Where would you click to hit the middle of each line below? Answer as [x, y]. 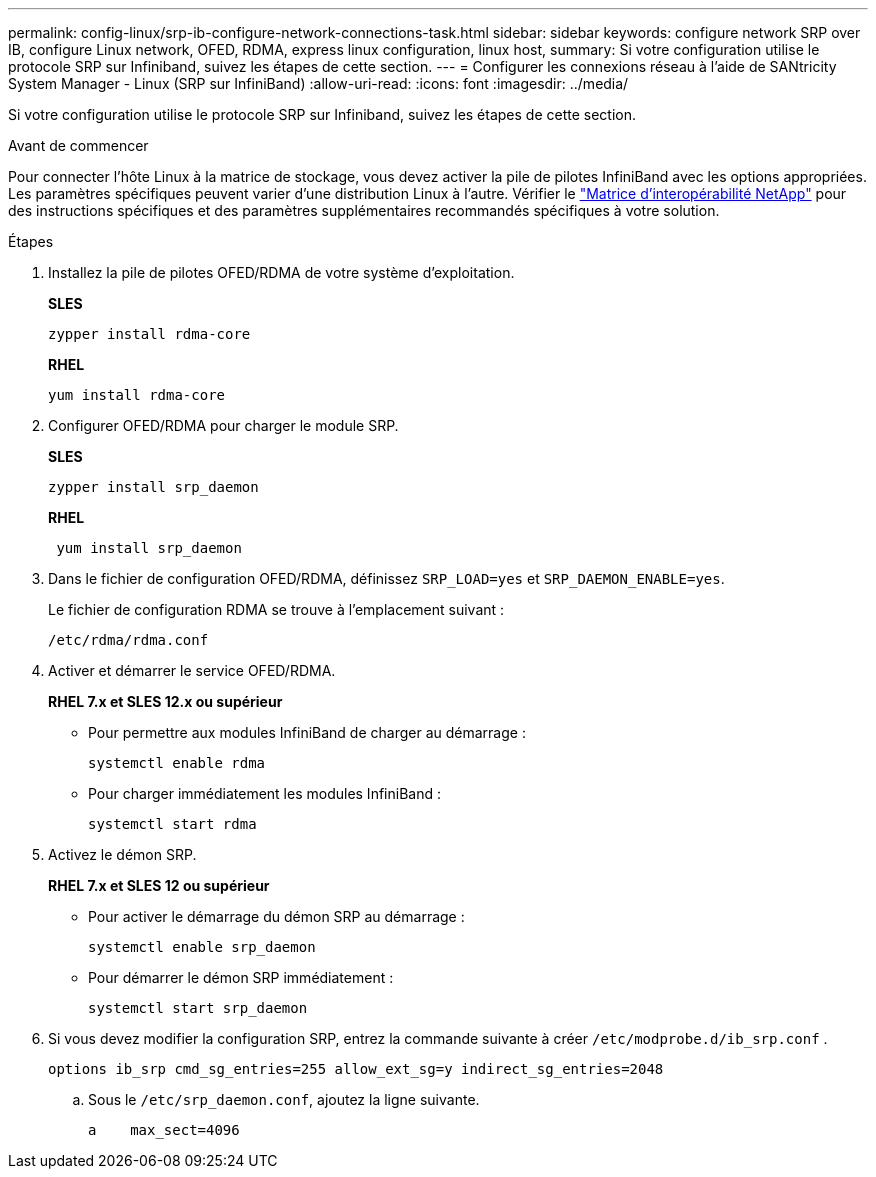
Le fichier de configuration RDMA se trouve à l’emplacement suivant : [276, 609]
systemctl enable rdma [177, 763]
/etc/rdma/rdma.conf [128, 640]
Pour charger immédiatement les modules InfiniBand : [264, 793]
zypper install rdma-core [149, 334]
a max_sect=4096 [164, 1130]
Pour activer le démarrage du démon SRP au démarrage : [276, 916]
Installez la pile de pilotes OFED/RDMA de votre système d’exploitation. [281, 272]
